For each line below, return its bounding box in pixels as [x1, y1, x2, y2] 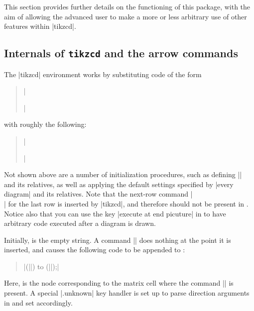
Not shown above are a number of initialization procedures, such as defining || [4, 169, 242, 180]
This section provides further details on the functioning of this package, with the [4, 1, 251, 11]
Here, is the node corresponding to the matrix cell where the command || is [4, 278, 234, 288]
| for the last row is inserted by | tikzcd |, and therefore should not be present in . [4, 198, 249, 208]
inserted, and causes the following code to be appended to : [4, 244, 185, 255]
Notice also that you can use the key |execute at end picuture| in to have [4, 208, 226, 218]
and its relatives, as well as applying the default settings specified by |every [4, 179, 234, 189]
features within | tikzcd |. [4, 21, 76, 31]
